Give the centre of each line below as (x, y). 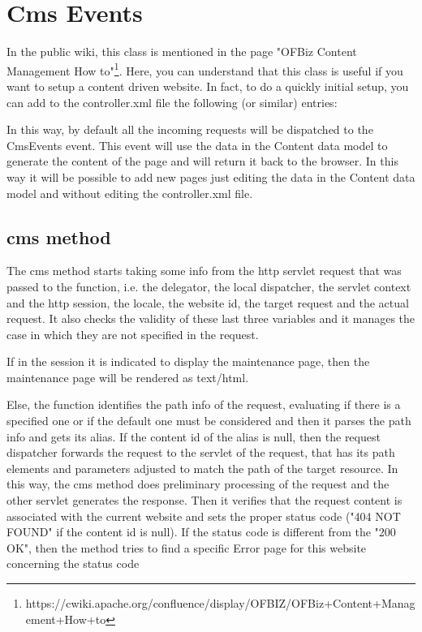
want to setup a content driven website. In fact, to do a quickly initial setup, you (208, 86)
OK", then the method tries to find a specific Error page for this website (187, 547)
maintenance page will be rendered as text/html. (128, 377)
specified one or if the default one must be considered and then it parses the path (209, 421)
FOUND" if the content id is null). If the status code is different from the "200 (201, 532)
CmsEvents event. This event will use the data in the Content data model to (197, 145)
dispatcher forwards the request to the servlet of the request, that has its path (201, 452)
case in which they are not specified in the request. (133, 334)
